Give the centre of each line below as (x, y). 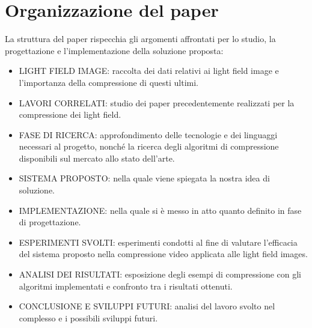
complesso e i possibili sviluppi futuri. (88, 317)
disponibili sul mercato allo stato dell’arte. (97, 158)
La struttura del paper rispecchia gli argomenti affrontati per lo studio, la (140, 39)
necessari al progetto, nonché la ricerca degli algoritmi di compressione (149, 146)
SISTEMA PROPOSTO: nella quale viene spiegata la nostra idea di (144, 178)
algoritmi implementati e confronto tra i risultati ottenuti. (126, 286)
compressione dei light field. (70, 114)
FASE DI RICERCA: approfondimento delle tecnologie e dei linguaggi (148, 134)
